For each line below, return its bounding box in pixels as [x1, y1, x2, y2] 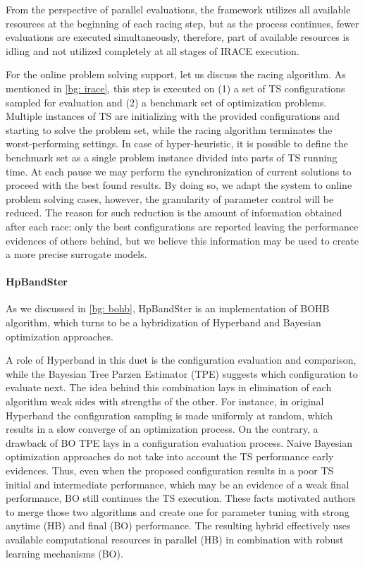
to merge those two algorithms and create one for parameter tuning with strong [6, 504, 349, 519]
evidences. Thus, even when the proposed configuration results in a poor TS [6, 463, 334, 478]
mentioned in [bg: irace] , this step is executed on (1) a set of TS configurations [6, 80, 345, 95]
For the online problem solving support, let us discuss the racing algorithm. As [6, 67, 346, 82]
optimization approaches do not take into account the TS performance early [6, 449, 334, 464]
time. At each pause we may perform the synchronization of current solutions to [6, 164, 352, 178]
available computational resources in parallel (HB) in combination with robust [6, 531, 344, 546]
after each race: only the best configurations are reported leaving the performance [6, 219, 359, 233]
